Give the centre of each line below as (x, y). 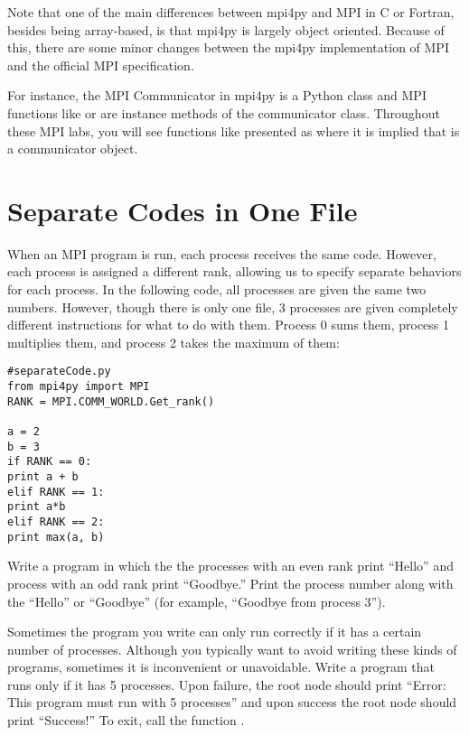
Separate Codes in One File (183, 210)
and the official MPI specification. (101, 65)
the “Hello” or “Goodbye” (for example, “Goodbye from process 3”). (197, 601)
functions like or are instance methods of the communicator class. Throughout (224, 112)
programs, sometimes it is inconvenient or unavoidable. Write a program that (221, 667)
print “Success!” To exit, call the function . (126, 720)
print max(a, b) (56, 537)
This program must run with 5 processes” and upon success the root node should (232, 702)
